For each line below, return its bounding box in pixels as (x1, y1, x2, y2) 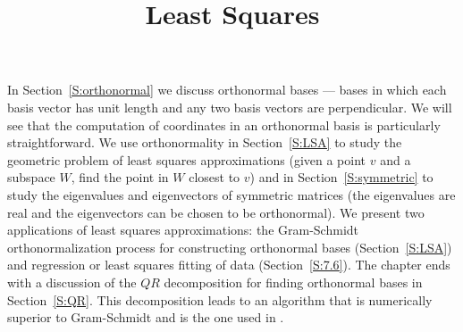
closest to (189, 168, 240, 187)
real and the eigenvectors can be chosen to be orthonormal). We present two (7, 203, 425, 221)
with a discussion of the (7, 272, 137, 291)
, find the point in (71, 168, 169, 187)
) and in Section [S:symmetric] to (249, 168, 434, 187)
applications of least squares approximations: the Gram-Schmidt (7, 220, 359, 239)
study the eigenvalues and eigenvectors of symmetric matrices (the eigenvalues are (7, 185, 456, 203)
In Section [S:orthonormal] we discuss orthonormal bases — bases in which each (7, 80, 447, 99)
